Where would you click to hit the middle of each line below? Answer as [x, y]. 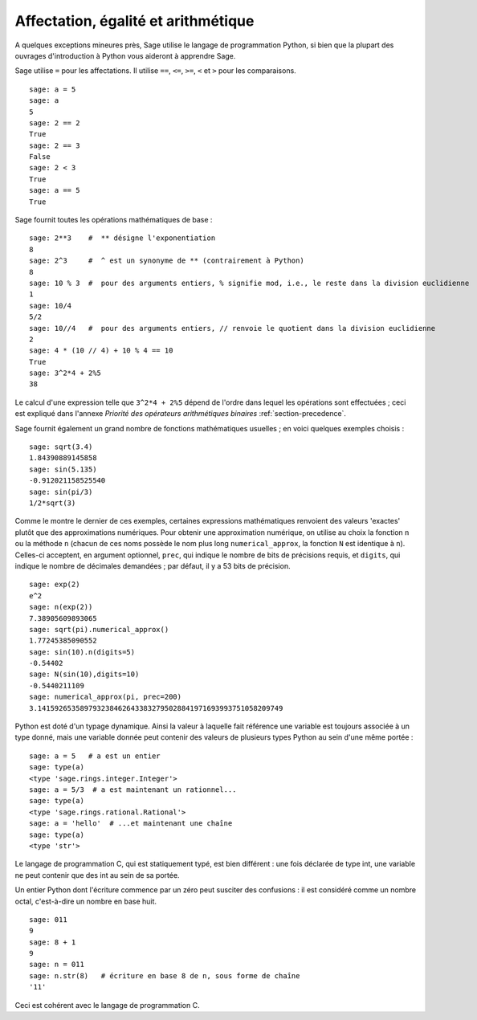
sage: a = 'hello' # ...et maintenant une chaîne [131, 824]
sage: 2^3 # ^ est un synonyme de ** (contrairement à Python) [167, 261]
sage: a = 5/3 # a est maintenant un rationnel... [133, 789]
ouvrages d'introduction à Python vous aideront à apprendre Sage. [125, 55]
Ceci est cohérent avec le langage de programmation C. [107, 1005]
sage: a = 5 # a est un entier [95, 756]
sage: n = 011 [57, 965]
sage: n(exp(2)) [61, 607]
